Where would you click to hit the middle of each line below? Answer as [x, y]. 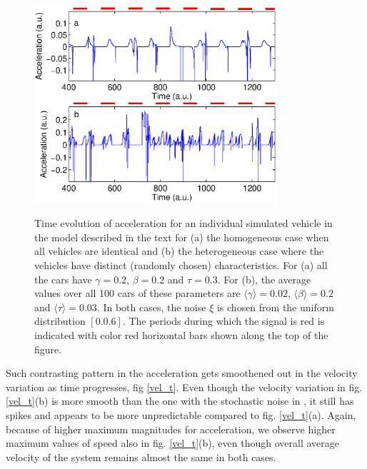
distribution [60, 321]
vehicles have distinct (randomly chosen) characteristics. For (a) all [181, 265]
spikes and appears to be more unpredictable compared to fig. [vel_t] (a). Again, [181, 415]
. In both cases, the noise [151, 307]
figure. [48, 349]
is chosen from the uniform [275, 307]
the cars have [63, 279]
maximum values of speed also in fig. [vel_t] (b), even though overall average [172, 443]
